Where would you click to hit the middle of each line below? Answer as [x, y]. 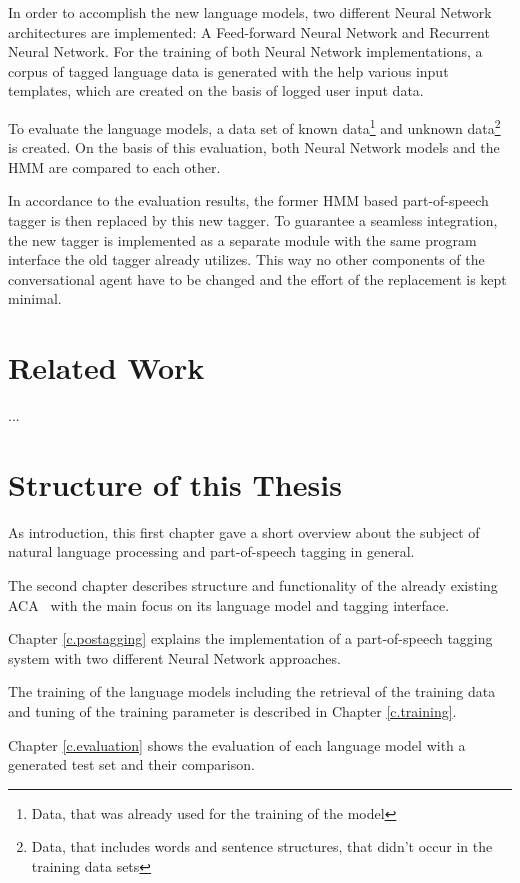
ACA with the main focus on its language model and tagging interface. [229, 604]
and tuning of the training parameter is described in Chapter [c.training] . [232, 710]
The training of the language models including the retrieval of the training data [252, 691]
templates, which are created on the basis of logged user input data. [216, 90]
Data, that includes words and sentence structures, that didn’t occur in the [262, 846]
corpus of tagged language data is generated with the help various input [228, 70]
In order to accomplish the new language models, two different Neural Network [250, 12]
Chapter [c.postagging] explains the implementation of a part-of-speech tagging [250, 638]
